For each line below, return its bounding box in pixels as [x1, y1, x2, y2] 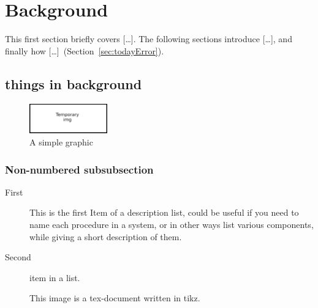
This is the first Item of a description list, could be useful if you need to [29, 206, 299, 219]
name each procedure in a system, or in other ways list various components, [29, 218, 314, 231]
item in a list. [29, 271, 80, 284]
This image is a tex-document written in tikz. [29, 291, 200, 304]
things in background [5, 74, 142, 93]
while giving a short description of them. [29, 230, 182, 243]
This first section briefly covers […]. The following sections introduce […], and [5, 32, 292, 45]
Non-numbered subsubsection [5, 161, 154, 177]
